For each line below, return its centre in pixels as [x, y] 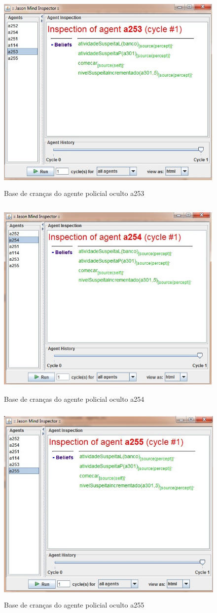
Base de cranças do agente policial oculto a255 [74, 604]
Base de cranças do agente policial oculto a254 [74, 399]
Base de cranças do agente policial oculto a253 [74, 193]
